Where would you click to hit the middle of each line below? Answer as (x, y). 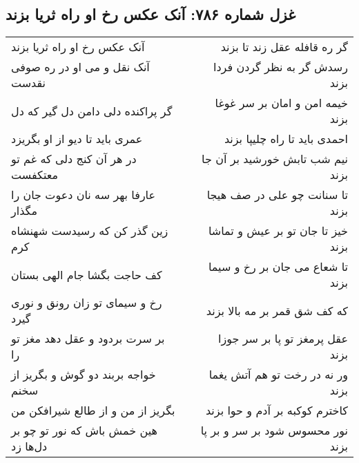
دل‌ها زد (29, 446)
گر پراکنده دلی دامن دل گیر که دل (92, 111)
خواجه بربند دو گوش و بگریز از (84, 375)
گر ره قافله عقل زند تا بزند (284, 47)
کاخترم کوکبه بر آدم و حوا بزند (276, 410)
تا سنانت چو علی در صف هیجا (277, 195)
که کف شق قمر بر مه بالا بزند (277, 310)
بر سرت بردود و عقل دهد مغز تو (88, 339)
